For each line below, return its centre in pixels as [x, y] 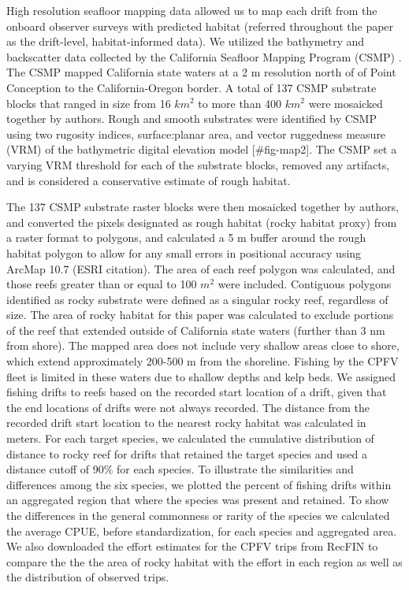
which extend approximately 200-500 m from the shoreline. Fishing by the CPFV [203, 361]
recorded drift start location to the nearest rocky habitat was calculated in [186, 423]
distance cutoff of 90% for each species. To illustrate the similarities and [180, 469]
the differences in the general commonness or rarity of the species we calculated [198, 515]
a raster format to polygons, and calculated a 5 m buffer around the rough [186, 237]
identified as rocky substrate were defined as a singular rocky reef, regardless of [197, 299]
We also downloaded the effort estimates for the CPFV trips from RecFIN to [192, 546]
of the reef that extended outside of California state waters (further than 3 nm [196, 330]
